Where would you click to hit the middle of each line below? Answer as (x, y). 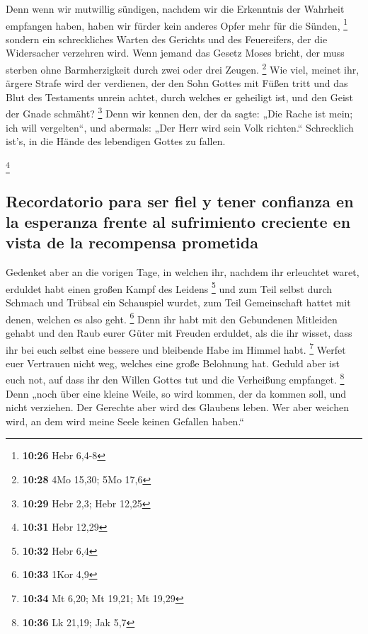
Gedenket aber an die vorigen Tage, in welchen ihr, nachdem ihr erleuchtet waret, (183, 272)
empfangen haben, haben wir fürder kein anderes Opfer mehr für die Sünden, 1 (177, 24)
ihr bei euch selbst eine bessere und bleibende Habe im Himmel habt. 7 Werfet (176, 348)
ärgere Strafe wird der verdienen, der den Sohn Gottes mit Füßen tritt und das (177, 83)
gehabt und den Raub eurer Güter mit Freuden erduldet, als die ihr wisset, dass (179, 332)
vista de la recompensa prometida (132, 242)
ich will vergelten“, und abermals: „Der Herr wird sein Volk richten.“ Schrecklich (180, 127)
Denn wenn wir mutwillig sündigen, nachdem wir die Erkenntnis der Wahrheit (175, 8)
